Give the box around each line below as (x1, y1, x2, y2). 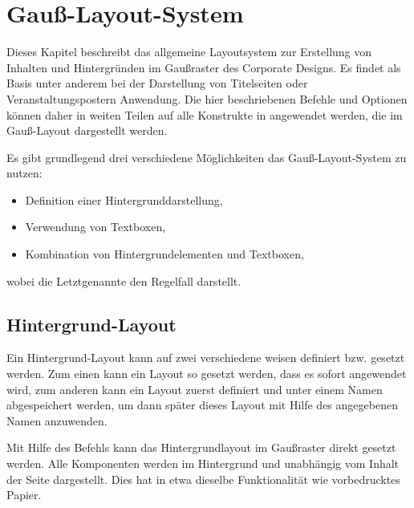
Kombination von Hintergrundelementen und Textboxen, (25, 246, 304, 262)
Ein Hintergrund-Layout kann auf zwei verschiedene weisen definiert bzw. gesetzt (6, 349, 405, 366)
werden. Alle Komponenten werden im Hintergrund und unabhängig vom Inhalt (6, 455, 400, 472)
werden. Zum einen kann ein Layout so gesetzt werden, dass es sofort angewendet (6, 365, 407, 382)
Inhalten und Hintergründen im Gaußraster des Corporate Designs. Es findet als (6, 59, 401, 75)
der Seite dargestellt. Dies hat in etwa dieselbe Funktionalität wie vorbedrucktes (6, 470, 400, 487)
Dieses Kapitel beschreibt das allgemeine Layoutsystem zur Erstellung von (6, 43, 372, 60)
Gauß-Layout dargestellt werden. (6, 122, 168, 139)
